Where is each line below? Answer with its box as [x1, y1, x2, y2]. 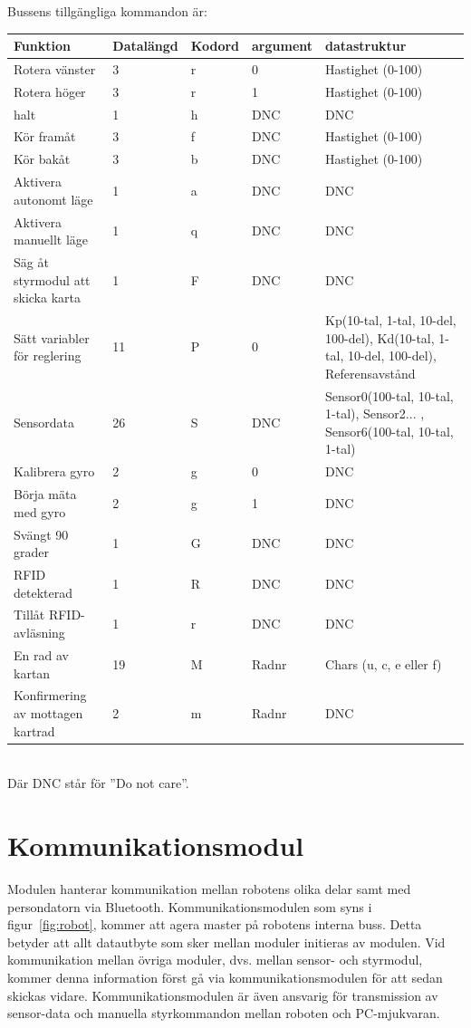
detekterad [14, 582, 72, 601]
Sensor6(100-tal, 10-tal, [325, 421, 454, 440]
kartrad [14, 721, 55, 740]
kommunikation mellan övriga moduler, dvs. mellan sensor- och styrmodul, [7, 950, 423, 969]
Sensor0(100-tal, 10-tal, [325, 386, 454, 405]
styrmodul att [14, 270, 91, 289]
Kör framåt [14, 127, 76, 146]
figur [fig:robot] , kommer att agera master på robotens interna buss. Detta [7, 915, 422, 934]
